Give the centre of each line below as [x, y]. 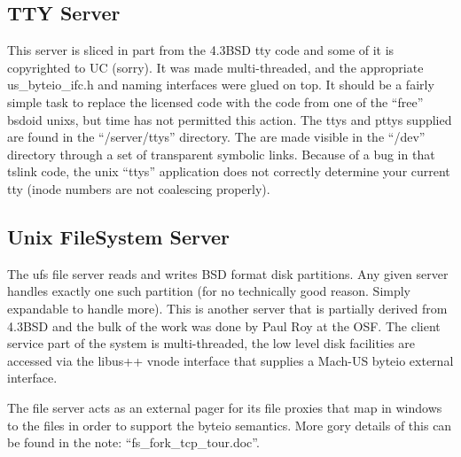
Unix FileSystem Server [119, 236]
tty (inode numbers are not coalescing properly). [139, 188]
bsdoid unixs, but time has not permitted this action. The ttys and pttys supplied [230, 119]
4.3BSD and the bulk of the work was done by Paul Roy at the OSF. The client [224, 325]
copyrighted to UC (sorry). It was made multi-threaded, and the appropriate [215, 67]
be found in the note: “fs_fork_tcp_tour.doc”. [133, 442]
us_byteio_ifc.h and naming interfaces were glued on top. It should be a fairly [221, 85]
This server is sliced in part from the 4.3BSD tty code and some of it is [201, 50]
